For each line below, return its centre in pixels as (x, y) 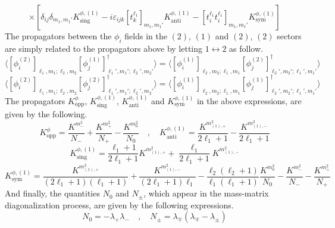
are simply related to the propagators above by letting (104, 48)
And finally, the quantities (52, 193)
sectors (289, 36)
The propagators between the (58, 36)
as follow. (246, 48)
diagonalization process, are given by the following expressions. (119, 204)
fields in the (146, 36)
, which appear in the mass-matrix (206, 193)
